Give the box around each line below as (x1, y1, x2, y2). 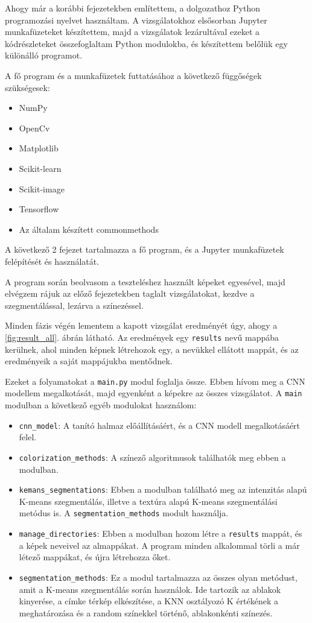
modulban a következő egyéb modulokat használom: (5, 399, 197, 411)
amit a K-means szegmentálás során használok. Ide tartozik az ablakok (19, 583, 281, 595)
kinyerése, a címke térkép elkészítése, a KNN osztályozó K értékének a (19, 595, 279, 607)
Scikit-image (19, 182, 65, 195)
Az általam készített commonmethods (19, 223, 159, 235)
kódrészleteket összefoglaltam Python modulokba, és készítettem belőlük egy (5, 37, 288, 49)
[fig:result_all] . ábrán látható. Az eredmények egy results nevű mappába (5, 330, 279, 343)
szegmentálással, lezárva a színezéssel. (5, 299, 144, 311)
